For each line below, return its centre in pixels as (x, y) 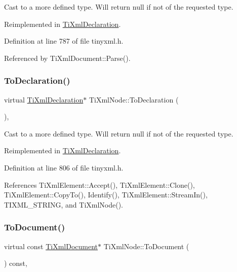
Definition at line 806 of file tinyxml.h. (64, 167)
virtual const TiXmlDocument (51, 246)
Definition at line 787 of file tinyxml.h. (64, 41)
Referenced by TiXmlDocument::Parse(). (67, 58)
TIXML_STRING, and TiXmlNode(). (64, 204)
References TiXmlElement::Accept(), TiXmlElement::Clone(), (100, 184)
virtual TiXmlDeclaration (44, 99)
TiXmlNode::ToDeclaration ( (134, 99)
